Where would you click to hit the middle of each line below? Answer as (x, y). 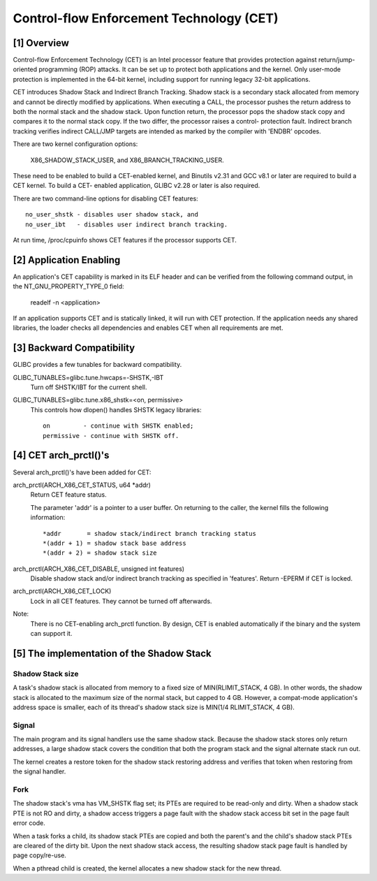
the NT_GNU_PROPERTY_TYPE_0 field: (68, 286)
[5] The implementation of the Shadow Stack (112, 653)
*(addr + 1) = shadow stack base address (114, 543)
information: (48, 518)
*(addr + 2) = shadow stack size (100, 553)
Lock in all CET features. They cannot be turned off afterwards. (121, 601)
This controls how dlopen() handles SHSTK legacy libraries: (116, 409)
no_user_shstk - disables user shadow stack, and (112, 214)
